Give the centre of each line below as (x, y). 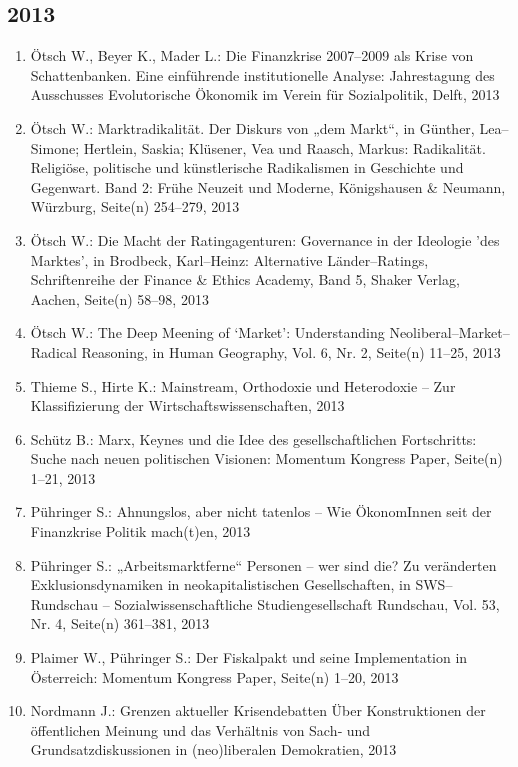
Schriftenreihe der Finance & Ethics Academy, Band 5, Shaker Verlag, (245, 279)
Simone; (55, 147)
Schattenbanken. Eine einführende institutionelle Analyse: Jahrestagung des (262, 74)
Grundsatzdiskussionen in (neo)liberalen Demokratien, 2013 (213, 749)
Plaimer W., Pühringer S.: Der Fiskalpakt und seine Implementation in (249, 657)
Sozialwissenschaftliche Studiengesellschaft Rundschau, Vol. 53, (307, 603)
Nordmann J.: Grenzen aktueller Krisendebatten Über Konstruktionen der (258, 710)
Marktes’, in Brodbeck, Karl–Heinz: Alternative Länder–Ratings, (229, 259)
